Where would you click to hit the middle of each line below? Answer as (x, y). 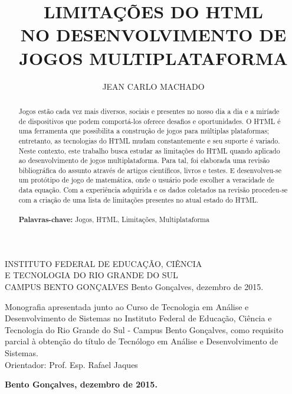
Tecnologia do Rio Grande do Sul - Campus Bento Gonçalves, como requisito (144, 329)
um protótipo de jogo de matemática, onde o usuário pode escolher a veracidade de (146, 180)
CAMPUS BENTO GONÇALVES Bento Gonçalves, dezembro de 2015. (134, 286)
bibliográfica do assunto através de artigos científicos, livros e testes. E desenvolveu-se (150, 170)
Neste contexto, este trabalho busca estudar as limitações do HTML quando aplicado (149, 150)
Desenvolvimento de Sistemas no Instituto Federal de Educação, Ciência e (138, 318)
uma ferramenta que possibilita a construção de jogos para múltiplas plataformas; (144, 131)
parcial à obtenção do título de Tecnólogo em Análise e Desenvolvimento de (142, 341)
